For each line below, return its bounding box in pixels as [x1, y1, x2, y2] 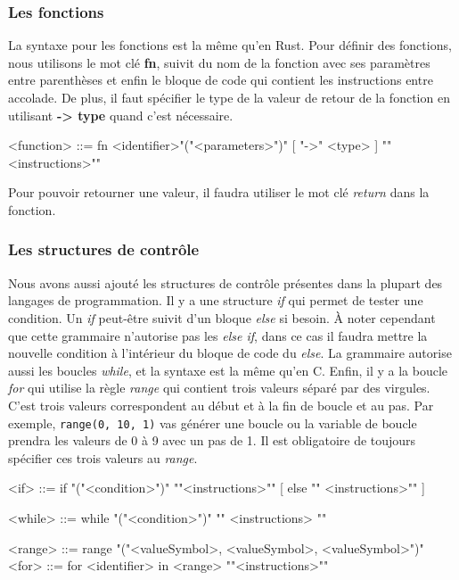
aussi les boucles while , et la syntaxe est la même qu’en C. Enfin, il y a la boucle [8, 360, 447, 379]
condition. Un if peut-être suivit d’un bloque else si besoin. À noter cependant [8, 308, 436, 327]
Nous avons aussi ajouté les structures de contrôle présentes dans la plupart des [8, 273, 443, 292]
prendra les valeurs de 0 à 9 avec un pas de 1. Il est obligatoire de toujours [8, 431, 416, 450]
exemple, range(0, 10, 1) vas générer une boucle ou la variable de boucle [8, 413, 417, 432]
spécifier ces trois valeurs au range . [8, 448, 198, 467]
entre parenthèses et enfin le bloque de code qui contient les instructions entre [8, 70, 433, 89]
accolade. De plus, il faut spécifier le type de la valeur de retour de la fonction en [8, 88, 450, 106]
